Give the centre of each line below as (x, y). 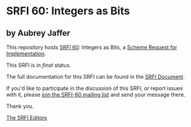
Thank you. (20, 106)
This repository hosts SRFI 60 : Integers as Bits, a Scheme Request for (92, 47)
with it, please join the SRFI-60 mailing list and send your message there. (96, 95)
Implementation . (26, 54)
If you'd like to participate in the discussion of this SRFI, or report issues (95, 88)
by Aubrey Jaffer (38, 33)
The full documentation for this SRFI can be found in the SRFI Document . (95, 77)
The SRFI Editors (27, 118)
